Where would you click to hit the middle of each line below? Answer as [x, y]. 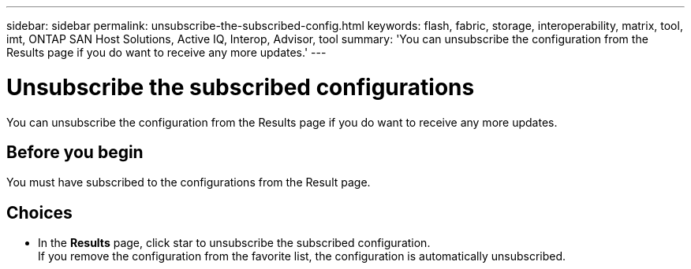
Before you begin [75, 152]
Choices [39, 212]
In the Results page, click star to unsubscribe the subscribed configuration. [234, 243]
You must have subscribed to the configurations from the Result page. [189, 182]
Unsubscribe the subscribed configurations [241, 87]
